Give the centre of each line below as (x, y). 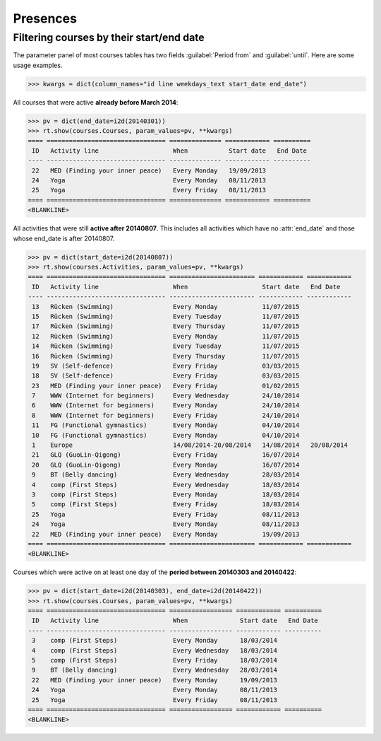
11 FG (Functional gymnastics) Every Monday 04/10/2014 (166, 425)
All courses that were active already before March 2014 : (96, 102)
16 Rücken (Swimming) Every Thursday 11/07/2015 (166, 356)
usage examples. (38, 65)
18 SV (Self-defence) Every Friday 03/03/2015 (166, 376)
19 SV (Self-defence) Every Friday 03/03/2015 (166, 366)
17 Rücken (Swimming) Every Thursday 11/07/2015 (166, 326)
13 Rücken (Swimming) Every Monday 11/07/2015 (166, 307)
